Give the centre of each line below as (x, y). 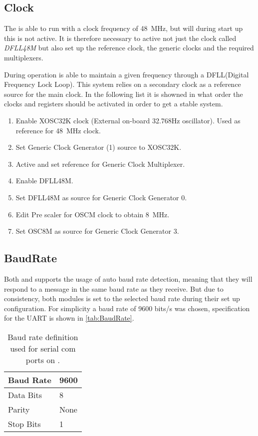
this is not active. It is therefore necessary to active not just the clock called (120, 38)
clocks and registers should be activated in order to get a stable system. (114, 104)
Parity (19, 409)
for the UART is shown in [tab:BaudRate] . (69, 318)
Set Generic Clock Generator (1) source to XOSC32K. (99, 147)
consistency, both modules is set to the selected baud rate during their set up (122, 298)
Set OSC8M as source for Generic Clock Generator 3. (97, 231)
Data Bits (25, 395)
